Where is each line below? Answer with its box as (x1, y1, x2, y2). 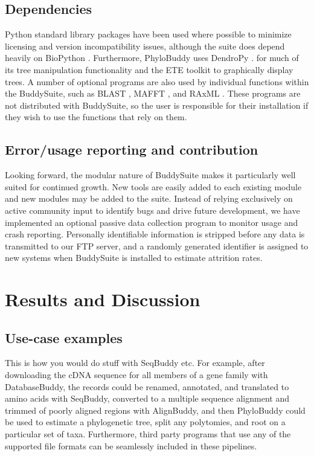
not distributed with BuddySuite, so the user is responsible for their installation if (5, 98, 309, 111)
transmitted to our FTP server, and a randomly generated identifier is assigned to (5, 239, 309, 252)
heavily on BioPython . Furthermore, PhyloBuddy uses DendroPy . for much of (5, 51, 299, 64)
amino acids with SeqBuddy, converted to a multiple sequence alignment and (5, 392, 289, 405)
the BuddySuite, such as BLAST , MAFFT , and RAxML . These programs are (5, 87, 301, 100)
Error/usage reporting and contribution (5, 140, 258, 159)
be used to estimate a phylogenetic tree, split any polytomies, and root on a (5, 416, 286, 428)
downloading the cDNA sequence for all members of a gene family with (5, 368, 268, 381)
